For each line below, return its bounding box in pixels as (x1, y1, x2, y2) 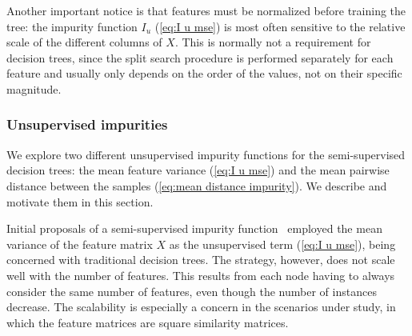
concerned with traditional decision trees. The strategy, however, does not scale (6, 251, 395, 268)
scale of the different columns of (6, 34, 162, 50)
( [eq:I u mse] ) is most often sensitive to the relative (154, 18, 406, 34)
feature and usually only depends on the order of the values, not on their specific (6, 65, 402, 82)
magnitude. (6, 80, 62, 97)
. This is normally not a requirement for (174, 34, 371, 50)
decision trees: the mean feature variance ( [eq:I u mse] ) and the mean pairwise (6, 162, 390, 178)
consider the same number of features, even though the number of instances (6, 282, 377, 299)
